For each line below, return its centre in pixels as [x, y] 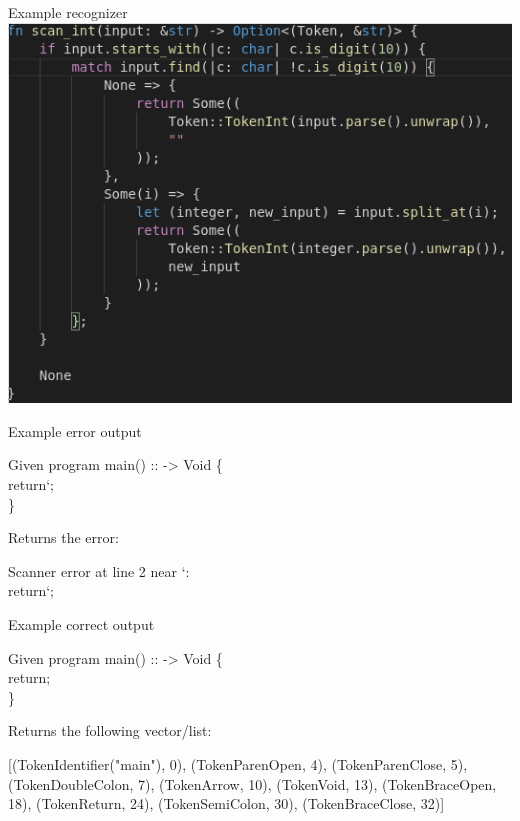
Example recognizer [68, 12]
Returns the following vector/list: [110, 730]
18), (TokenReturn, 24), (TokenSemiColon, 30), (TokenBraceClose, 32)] [226, 803]
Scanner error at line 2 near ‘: [99, 570]
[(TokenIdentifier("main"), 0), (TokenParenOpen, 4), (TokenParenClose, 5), [238, 763]
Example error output [75, 430]
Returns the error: [63, 537]
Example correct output [81, 623]
